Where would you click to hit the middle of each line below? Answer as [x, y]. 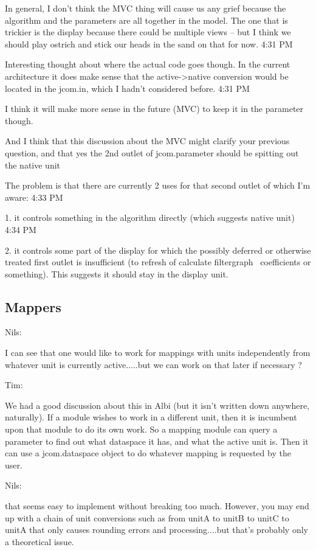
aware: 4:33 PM [34, 197]
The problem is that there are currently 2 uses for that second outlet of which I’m [158, 185]
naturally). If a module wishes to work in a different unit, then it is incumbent [151, 417]
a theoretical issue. [39, 541]
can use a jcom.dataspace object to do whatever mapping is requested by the [148, 453]
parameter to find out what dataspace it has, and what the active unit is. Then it [157, 441]
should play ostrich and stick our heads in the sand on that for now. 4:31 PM [149, 44]
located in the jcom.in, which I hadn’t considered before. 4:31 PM [127, 88]
